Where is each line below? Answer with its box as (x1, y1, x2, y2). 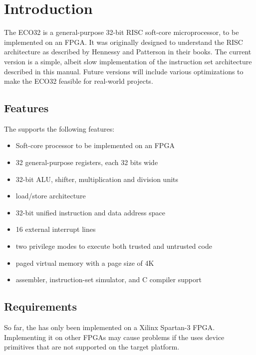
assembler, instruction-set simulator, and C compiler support (15, 274, 202, 285)
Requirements (4, 299, 77, 314)
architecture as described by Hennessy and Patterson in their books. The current (4, 46, 252, 57)
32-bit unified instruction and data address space (15, 207, 165, 217)
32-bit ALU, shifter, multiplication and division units (15, 174, 179, 184)
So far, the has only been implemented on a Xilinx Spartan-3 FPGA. (4, 322, 215, 333)
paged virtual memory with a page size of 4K (15, 257, 154, 268)
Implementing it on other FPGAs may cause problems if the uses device (4, 332, 225, 342)
